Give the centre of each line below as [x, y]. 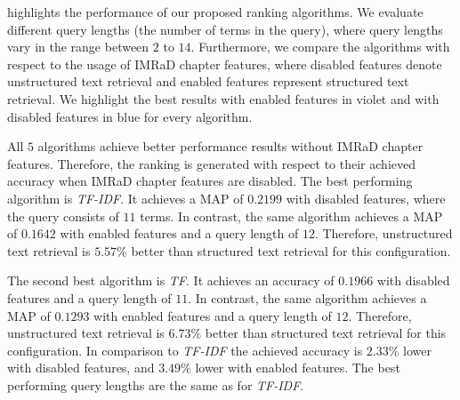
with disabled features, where [366, 198]
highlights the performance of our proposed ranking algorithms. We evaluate [215, 12]
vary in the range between [78, 47]
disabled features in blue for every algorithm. [130, 116]
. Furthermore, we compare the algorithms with [320, 47]
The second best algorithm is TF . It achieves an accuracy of [171, 280]
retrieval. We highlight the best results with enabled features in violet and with [223, 98]
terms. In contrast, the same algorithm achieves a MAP [291, 216]
